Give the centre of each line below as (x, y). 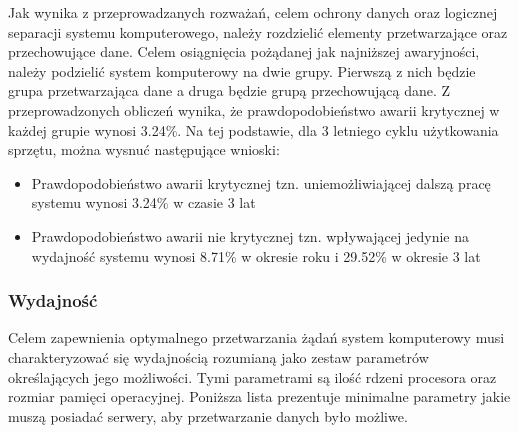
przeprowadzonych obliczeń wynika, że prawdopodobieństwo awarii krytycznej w (254, 109)
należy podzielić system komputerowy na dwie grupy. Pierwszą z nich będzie (242, 70)
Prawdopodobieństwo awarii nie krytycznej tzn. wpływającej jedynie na (250, 235)
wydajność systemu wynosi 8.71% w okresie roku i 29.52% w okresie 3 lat (256, 255)
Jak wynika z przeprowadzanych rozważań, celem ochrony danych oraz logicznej (253, 12)
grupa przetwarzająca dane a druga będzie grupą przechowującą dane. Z (229, 90)
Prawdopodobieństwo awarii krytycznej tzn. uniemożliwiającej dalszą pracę (261, 182)
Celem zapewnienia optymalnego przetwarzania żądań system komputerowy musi (256, 337)
